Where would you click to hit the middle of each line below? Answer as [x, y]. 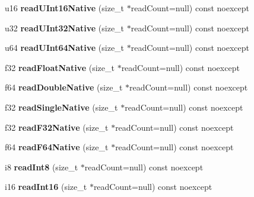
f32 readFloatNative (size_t [60, 67]
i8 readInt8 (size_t [42, 167]
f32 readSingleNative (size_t [61, 107]
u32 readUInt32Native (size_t [65, 28]
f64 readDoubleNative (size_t [64, 87]
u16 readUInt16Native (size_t [65, 8]
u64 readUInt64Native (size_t [65, 48]
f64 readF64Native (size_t [57, 147]
